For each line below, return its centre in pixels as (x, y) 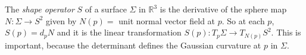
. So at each (243, 20)
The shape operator (40, 9)
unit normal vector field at (167, 20)
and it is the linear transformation (119, 32)
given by (61, 20)
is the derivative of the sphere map (223, 9)
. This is (286, 32)
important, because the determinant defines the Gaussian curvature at (133, 45)
